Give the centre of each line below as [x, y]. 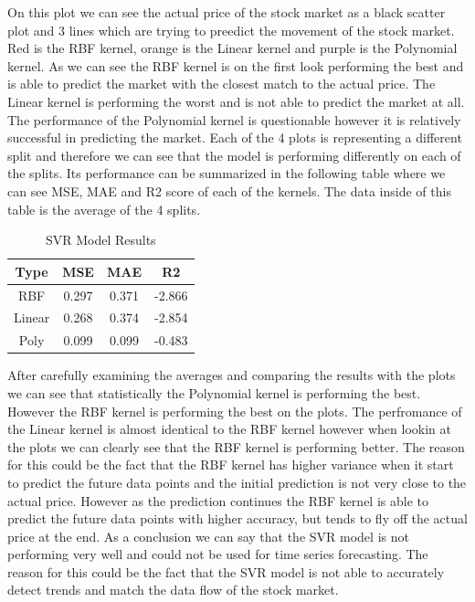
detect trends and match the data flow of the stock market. [173, 590]
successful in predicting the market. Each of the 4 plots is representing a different [235, 137]
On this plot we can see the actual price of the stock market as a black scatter [227, 12]
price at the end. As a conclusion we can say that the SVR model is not [208, 536]
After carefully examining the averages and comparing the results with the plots [232, 375]
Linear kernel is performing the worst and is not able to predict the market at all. [236, 101]
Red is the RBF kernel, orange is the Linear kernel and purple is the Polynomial [232, 48]
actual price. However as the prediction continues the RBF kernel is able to [218, 500]
